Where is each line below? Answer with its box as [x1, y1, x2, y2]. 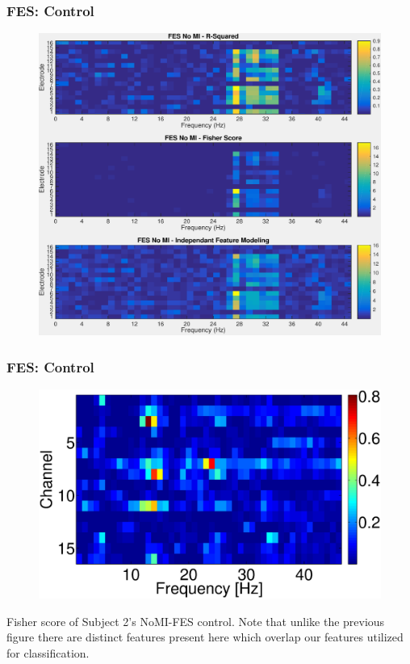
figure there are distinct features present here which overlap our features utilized [6, 628, 404, 645]
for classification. [6, 644, 90, 661]
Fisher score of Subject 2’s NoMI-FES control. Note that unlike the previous [6, 612, 385, 629]
